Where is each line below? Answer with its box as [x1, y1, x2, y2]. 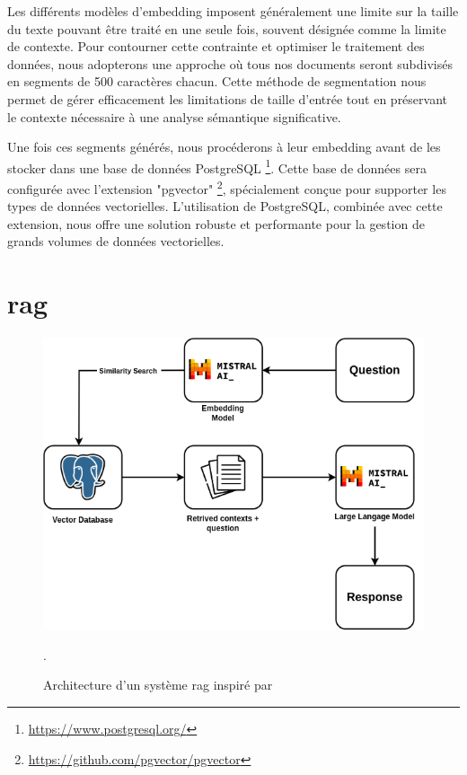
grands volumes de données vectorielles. [7, 232, 225, 251]
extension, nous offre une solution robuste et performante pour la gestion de [7, 214, 425, 233]
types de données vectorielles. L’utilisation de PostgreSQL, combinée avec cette [7, 197, 443, 216]
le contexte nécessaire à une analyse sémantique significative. [7, 107, 341, 126]
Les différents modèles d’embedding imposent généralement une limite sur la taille [7, 2, 459, 20]
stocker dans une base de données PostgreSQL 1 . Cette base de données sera [7, 155, 427, 177]
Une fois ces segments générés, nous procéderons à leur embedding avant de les [7, 137, 441, 156]
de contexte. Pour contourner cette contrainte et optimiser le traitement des [7, 37, 425, 56]
